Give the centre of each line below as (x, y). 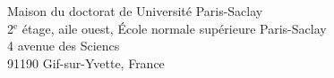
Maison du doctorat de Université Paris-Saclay (135, 11)
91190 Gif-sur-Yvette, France (86, 62)
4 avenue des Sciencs (64, 46)
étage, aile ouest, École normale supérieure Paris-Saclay (174, 28)
